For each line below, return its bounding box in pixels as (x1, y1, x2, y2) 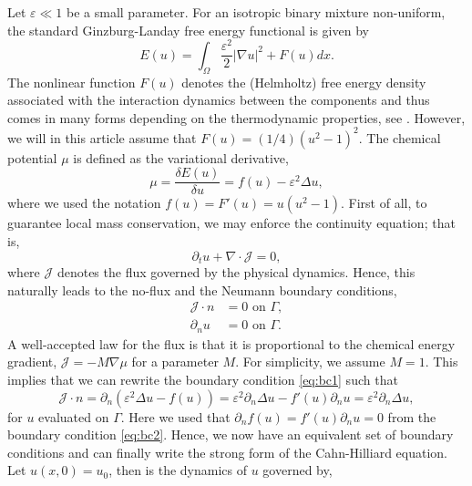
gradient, (7, 352, 57, 371)
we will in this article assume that (7, 128, 197, 147)
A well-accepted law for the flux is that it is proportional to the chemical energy (7, 334, 456, 353)
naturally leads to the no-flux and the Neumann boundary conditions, (7, 280, 397, 299)
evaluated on (38, 407, 109, 426)
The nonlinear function (7, 72, 136, 91)
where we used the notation (7, 193, 161, 212)
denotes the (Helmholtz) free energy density (181, 72, 426, 91)
